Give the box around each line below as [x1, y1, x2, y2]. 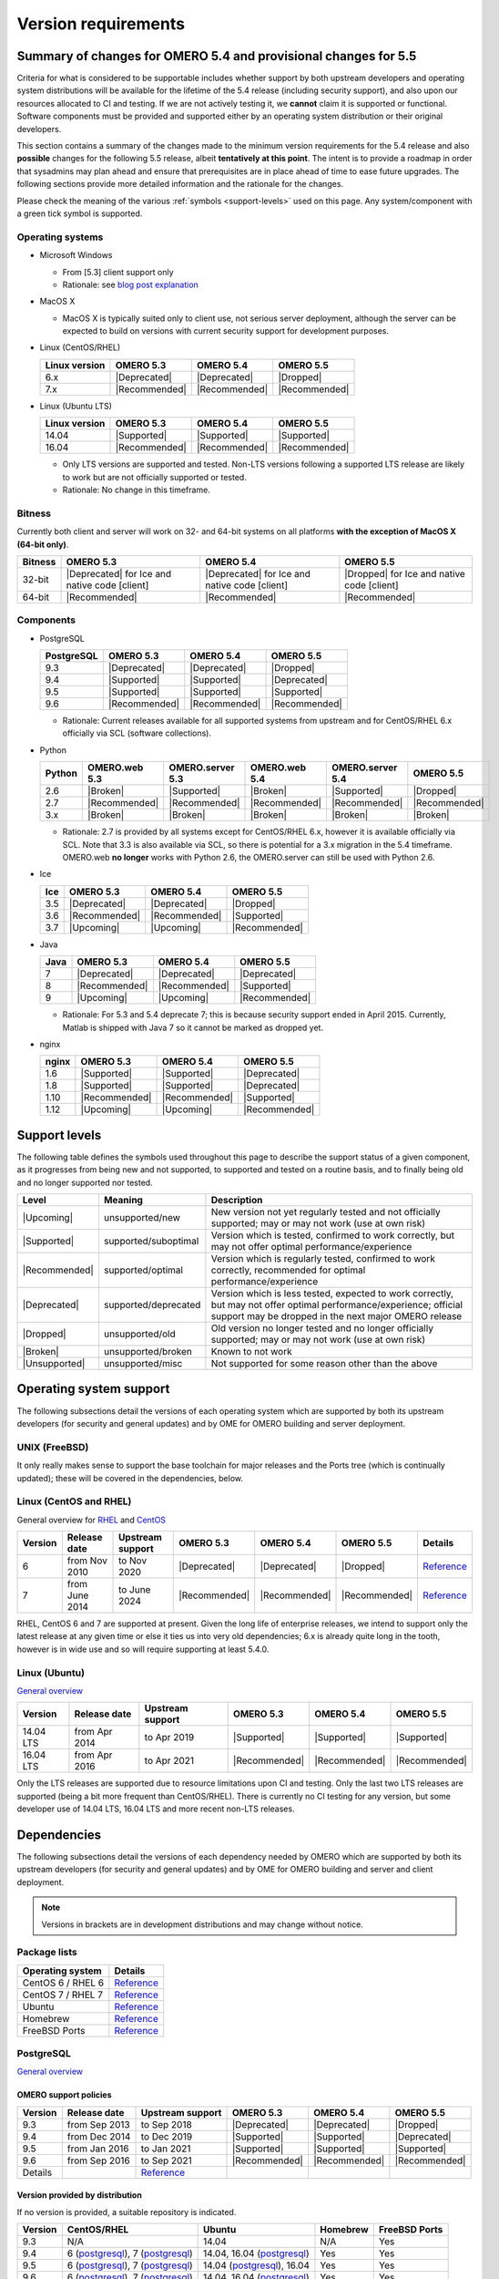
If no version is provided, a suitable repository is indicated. [16, 2206, 237, 2217]
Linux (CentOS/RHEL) [39, 342, 121, 353]
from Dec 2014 [66, 2129, 131, 2142]
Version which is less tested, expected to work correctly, [210, 1287, 454, 1300]
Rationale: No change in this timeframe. [62, 484, 211, 496]
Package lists [16, 1946, 77, 1959]
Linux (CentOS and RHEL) [16, 1495, 132, 1508]
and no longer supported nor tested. [16, 1177, 154, 1188]
